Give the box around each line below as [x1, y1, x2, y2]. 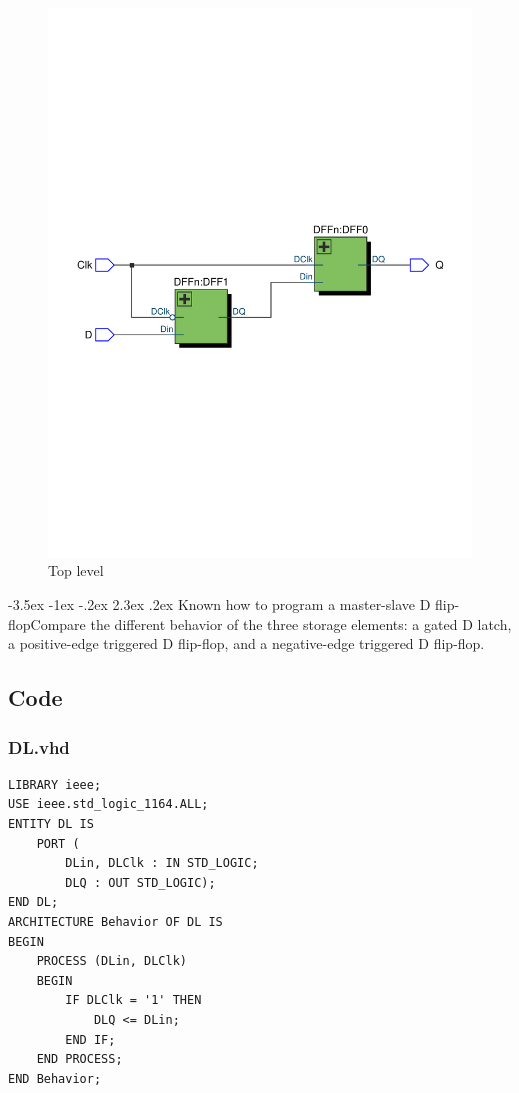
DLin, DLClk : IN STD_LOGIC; [65, 856, 259, 871]
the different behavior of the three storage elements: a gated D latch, [90, 613, 512, 634]
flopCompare [8, 613, 86, 634]
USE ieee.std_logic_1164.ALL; [8, 797, 209, 812]
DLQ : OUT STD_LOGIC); [65, 875, 216, 890]
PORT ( [36, 836, 80, 851]
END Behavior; [8, 1071, 102, 1086]
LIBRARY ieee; [8, 777, 102, 792]
